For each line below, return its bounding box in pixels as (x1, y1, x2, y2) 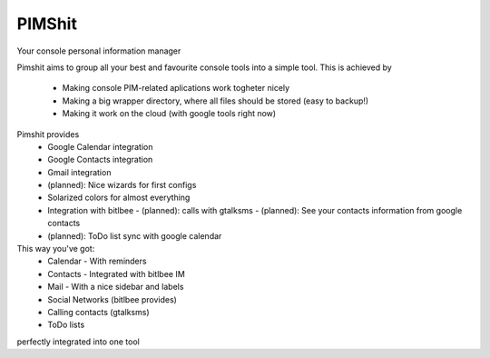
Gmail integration (47, 166, 112, 177)
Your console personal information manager (16, 45, 181, 56)
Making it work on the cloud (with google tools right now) (62, 108, 277, 119)
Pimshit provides (16, 128, 80, 140)
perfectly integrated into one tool (16, 336, 140, 347)
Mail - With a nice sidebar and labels (47, 282, 184, 293)
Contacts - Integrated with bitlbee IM (47, 268, 185, 279)
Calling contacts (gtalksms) (47, 306, 150, 317)
